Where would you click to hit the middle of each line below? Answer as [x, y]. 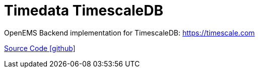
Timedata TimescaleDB [84, 10]
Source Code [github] [40, 48]
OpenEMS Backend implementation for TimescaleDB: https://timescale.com [129, 32]
